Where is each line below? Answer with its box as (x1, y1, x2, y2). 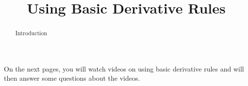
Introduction (15, 29, 47, 37)
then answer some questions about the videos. (4, 73, 140, 83)
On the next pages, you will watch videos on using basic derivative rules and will (4, 63, 244, 73)
